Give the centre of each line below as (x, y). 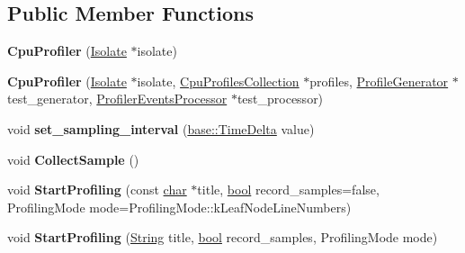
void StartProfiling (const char (97, 190)
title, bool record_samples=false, (288, 190)
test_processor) (280, 99)
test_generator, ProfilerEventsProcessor (117, 99)
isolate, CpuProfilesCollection (218, 81)
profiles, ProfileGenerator (379, 81)
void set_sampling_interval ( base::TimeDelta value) (161, 128)
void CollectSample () (73, 159)
